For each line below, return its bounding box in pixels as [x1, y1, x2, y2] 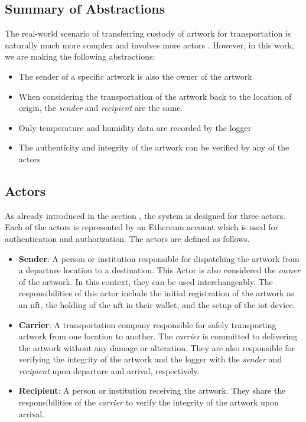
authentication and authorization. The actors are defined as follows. [5, 232, 250, 244]
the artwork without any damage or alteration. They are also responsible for [18, 341, 295, 354]
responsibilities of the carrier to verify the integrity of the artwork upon [18, 396, 279, 408]
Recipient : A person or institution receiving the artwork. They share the [18, 384, 286, 397]
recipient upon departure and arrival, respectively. [18, 364, 200, 377]
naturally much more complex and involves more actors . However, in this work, [5, 38, 294, 51]
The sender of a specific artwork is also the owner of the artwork [18, 70, 252, 82]
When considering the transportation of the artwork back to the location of [18, 90, 292, 102]
